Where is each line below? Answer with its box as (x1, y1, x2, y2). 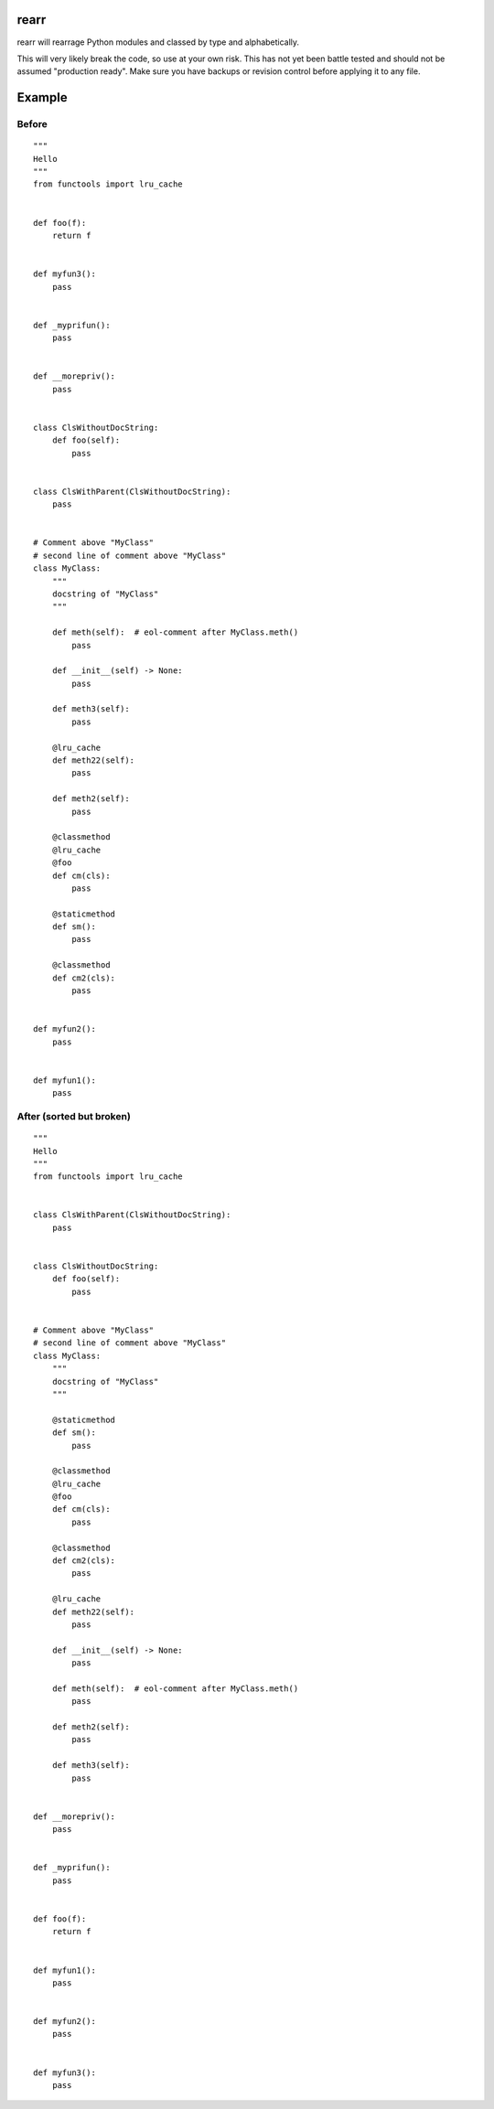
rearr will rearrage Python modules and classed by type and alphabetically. (16, 37, 300, 48)
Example (16, 90, 68, 105)
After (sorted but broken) (16, 1109, 132, 1122)
